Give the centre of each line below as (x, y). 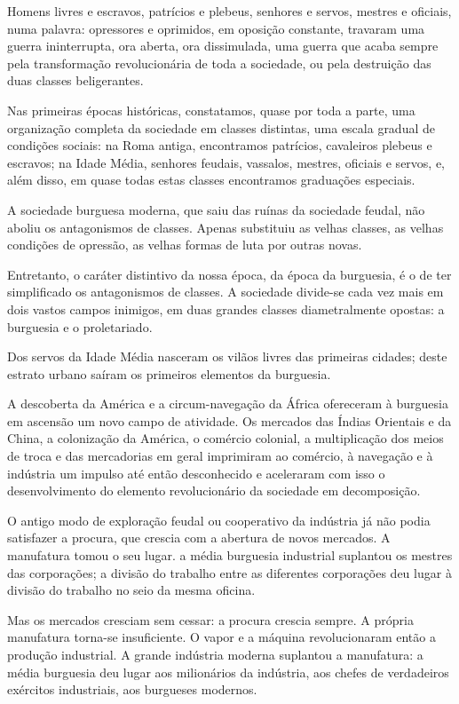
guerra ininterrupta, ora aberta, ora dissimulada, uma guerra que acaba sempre (223, 46)
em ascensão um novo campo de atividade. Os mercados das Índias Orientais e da (229, 420)
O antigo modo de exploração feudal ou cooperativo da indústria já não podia (219, 520)
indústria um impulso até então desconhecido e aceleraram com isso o (196, 473)
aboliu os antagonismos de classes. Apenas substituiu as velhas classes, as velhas (226, 227)
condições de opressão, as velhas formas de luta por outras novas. (185, 245)
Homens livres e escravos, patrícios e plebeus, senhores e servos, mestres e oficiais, (229, 11)
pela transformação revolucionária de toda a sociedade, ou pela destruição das (219, 63)
